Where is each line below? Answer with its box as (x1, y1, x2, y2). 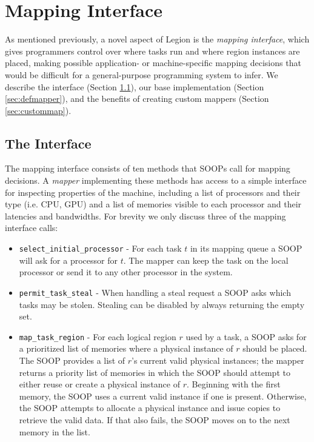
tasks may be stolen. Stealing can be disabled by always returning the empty (19, 298, 305, 310)
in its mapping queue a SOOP (190, 242, 302, 255)
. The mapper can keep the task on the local (123, 253, 289, 266)
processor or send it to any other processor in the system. (19, 266, 233, 278)
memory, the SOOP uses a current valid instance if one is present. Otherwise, (19, 389, 307, 402)
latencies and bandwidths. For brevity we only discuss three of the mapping (5, 209, 286, 222)
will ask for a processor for (19, 253, 118, 266)
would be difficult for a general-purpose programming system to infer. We (5, 68, 278, 81)
